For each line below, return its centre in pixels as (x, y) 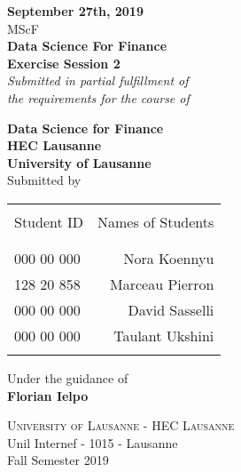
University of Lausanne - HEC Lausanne (121, 425)
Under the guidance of (68, 377)
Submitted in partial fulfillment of (98, 80)
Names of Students (156, 221)
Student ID (49, 221)
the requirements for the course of (98, 97)
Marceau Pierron (162, 284)
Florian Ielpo (48, 395)
